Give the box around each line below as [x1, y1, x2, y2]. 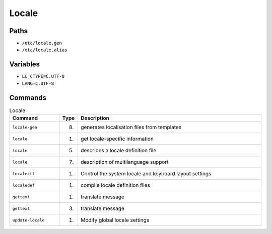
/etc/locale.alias [22, 47, 67, 53]
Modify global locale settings [81, 216, 150, 223]
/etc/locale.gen [22, 40, 62, 46]
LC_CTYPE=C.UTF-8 [22, 73, 65, 79]
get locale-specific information [81, 136, 154, 143]
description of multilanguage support [81, 159, 169, 166]
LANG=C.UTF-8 [22, 80, 54, 86]
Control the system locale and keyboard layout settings [81, 170, 212, 177]
